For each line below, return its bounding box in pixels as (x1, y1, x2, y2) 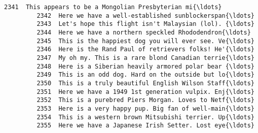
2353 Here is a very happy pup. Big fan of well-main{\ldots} (36, 105, 254, 112)
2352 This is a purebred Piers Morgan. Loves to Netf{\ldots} (36, 96, 254, 104)
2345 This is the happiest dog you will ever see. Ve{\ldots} (36, 37, 254, 45)
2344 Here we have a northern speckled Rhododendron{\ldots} (36, 28, 251, 36)
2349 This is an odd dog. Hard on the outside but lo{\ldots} (36, 71, 254, 79)
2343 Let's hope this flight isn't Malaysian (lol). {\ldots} (36, 20, 254, 28)
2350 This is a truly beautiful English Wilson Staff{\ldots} (36, 79, 254, 87)
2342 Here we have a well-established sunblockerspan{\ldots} (36, 12, 254, 19)
